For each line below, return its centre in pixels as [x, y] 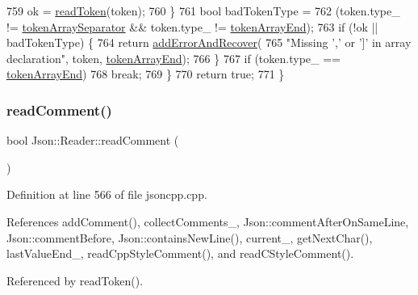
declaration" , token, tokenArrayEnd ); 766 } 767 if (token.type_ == [173, 58]
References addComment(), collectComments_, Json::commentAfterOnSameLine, [208, 221]
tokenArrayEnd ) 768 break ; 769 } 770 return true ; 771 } [146, 74]
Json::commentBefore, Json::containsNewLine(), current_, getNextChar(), [190, 237]
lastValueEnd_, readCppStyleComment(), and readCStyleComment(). [180, 253]
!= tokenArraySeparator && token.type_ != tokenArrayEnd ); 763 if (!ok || [192, 26]
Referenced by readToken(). [75, 280]
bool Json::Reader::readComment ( [93, 140]
